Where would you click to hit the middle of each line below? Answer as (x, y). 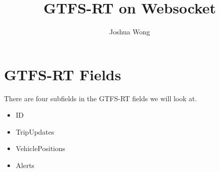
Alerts (25, 165)
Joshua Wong (130, 32)
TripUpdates (35, 131)
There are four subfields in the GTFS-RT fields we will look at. (101, 98)
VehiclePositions (40, 148)
